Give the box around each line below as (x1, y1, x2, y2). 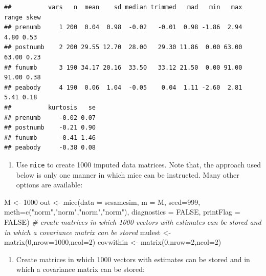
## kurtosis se (4, 103, 96, 111)
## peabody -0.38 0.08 (4, 144, 96, 152)
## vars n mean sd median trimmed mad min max (4, 4, 242, 11)
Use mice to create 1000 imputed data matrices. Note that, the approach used (16, 159, 261, 169)
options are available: (16, 179, 83, 190)
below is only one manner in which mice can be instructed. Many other (16, 169, 239, 180)
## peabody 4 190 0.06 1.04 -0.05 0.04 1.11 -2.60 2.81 (4, 83, 242, 91)
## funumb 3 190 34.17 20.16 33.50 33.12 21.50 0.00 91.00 (4, 63, 242, 71)
